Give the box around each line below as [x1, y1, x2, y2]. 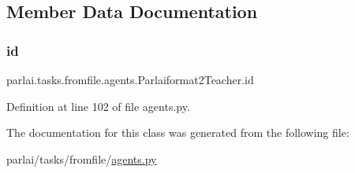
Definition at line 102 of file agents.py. [6, 98, 190, 114]
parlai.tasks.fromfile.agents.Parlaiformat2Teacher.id [6, 72, 254, 87]
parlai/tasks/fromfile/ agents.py [6, 150, 157, 167]
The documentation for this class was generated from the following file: [6, 124, 349, 141]
